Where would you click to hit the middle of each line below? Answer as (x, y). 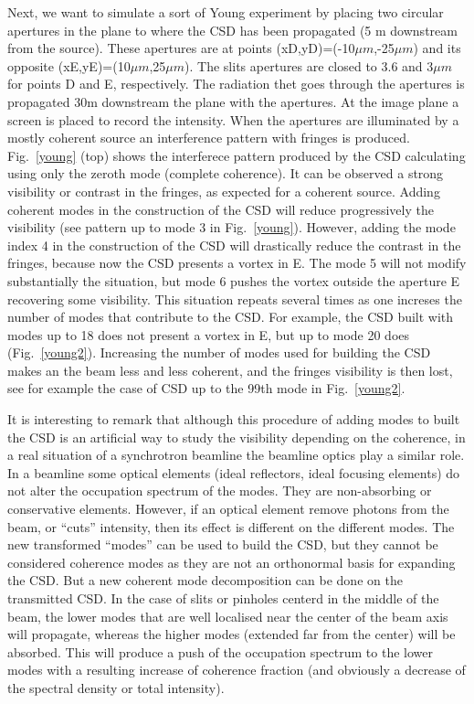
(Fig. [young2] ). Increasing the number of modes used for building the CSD (219, 352)
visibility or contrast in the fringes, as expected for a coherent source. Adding (224, 191)
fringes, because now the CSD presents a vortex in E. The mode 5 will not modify (237, 263)
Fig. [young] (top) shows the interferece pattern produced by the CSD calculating (237, 155)
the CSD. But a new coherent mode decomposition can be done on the (205, 580)
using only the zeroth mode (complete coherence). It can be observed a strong (226, 173)
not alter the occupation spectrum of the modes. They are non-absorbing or (220, 491)
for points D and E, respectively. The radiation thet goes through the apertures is (236, 84)
